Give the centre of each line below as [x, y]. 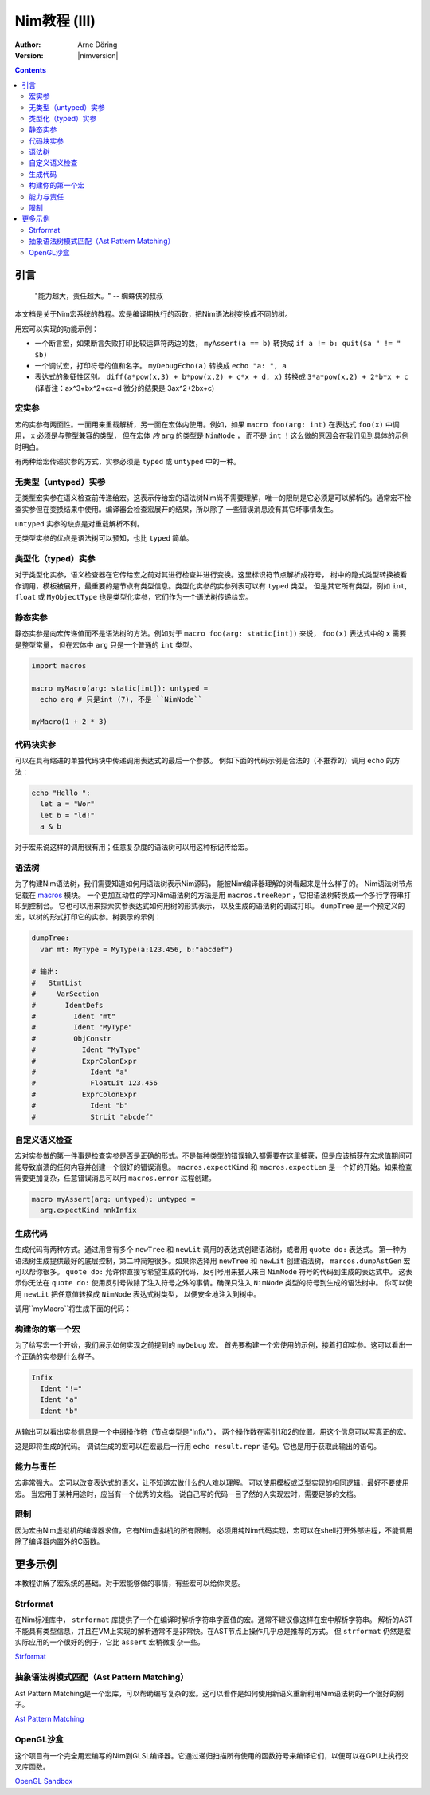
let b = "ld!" [68, 815]
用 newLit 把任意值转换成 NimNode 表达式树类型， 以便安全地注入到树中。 [138, 1294]
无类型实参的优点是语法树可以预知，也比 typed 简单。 [104, 538]
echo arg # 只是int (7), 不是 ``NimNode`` [121, 699]
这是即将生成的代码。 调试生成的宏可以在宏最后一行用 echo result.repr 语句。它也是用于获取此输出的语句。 [198, 1447]
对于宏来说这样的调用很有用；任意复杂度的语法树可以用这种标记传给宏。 [133, 847]
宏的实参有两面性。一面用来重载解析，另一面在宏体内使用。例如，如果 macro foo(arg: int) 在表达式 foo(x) [199, 424]
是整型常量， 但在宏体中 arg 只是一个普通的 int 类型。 [106, 644]
